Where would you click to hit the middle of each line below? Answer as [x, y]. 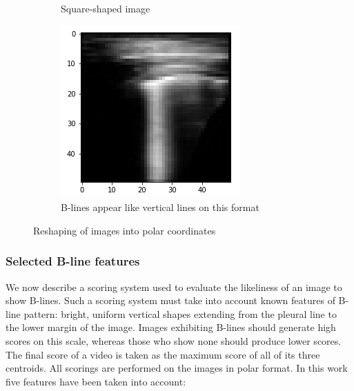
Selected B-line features [73, 261]
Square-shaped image [106, 8]
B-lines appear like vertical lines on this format [160, 207]
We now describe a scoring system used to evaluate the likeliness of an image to [174, 287]
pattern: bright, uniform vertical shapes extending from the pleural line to [180, 313]
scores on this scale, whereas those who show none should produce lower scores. [174, 340]
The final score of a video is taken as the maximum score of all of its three [163, 354]
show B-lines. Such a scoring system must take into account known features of [170, 300]
